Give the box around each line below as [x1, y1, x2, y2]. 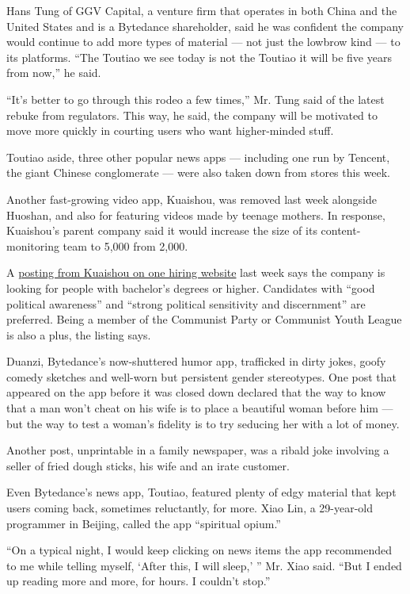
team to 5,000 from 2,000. [63, 237, 188, 254]
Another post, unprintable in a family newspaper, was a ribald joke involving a [6, 442, 389, 458]
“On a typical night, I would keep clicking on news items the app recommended [6, 542, 393, 558]
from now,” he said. [6, 64, 101, 81]
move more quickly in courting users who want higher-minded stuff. [6, 122, 334, 139]
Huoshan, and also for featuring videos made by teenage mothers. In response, [6, 206, 385, 223]
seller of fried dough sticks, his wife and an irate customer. [6, 457, 290, 473]
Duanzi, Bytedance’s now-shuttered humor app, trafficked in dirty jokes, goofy [6, 353, 386, 370]
